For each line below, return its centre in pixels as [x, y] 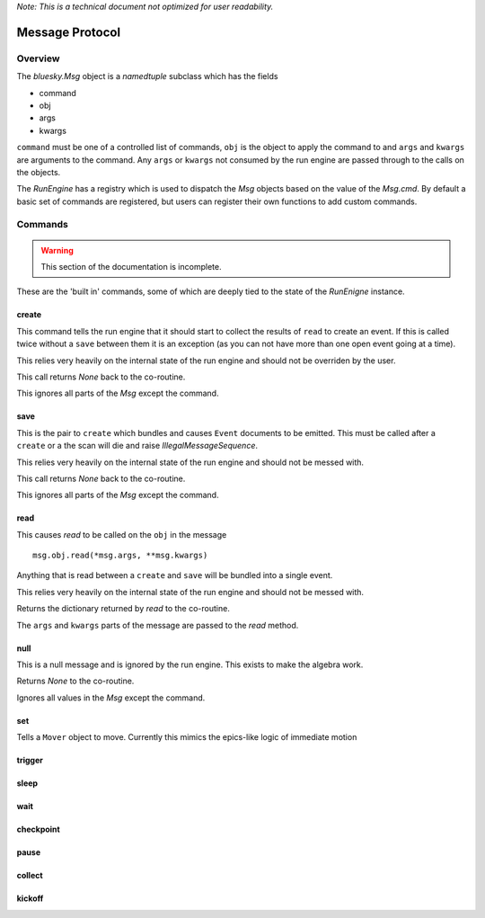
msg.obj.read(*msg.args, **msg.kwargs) [120, 556]
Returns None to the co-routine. [75, 681]
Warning [57, 250]
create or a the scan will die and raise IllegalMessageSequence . [137, 446]
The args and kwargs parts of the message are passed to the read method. [158, 625]
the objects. [39, 172]
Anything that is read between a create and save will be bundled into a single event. [175, 575]
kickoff [30, 898]
